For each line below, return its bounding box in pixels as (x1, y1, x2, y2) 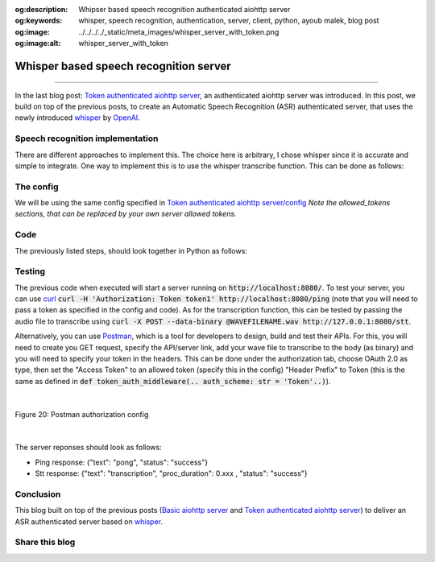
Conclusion (14, 488, 61, 499)
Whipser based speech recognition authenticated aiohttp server (78, 5, 291, 14)
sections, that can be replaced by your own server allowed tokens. (14, 209, 237, 219)
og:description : (14, 5, 68, 14)
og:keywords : (14, 16, 63, 26)
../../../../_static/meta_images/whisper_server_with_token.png (78, 27, 280, 36)
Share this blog (14, 536, 76, 548)
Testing (14, 266, 46, 277)
